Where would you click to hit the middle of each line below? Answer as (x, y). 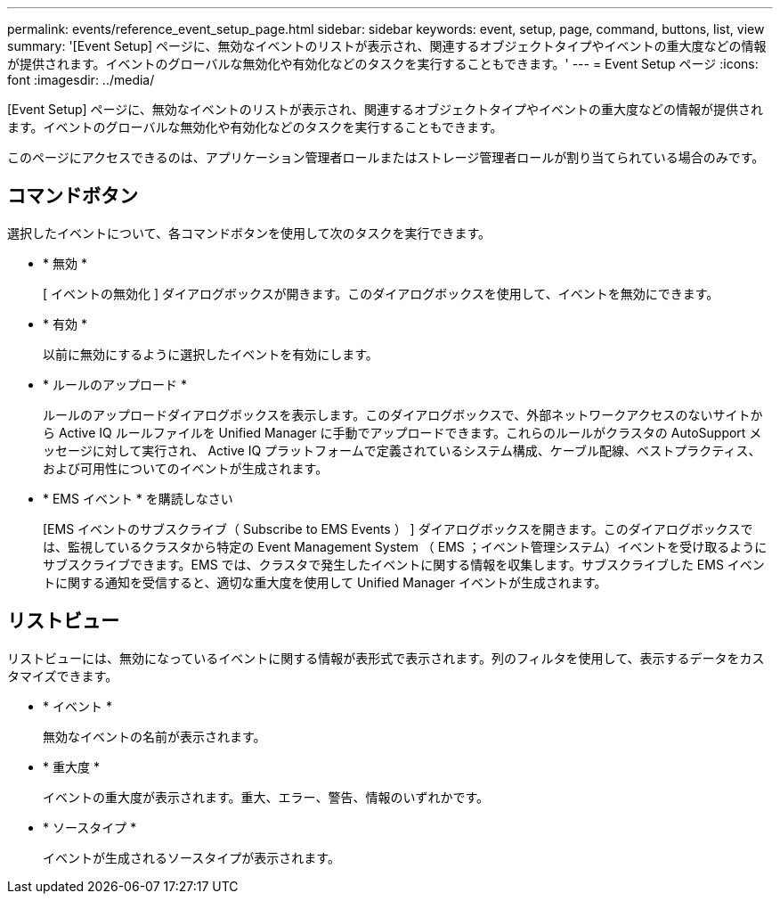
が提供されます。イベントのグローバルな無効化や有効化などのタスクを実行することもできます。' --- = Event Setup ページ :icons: (383, 64)
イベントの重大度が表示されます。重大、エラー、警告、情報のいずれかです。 (266, 797)
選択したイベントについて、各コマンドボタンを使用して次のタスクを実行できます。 (249, 233)
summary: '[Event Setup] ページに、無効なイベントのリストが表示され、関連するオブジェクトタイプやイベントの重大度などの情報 (387, 46)
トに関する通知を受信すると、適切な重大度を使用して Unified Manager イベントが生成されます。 (325, 582)
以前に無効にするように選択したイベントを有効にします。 (211, 354)
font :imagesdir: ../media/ (81, 80)
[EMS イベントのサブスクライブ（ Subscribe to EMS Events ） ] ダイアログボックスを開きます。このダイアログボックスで (398, 528)
